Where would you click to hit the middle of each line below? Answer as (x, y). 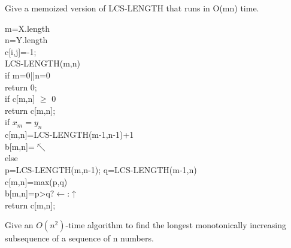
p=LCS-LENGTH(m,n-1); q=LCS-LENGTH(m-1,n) (101, 169)
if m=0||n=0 (28, 75)
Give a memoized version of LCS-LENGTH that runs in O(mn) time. (132, 8)
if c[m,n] (20, 99)
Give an (19, 225)
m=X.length (28, 28)
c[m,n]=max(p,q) (36, 181)
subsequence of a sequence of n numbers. (79, 238)
